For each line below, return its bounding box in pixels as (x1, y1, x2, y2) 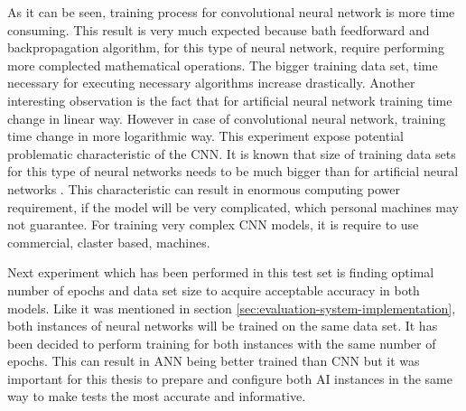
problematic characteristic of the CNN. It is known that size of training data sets (7, 144, 456, 163)
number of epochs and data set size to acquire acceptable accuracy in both (7, 280, 420, 299)
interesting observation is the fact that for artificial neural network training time (7, 90, 452, 109)
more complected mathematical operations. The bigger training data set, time (7, 55, 438, 74)
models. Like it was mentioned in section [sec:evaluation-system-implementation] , (7, 298, 456, 317)
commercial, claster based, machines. (7, 232, 210, 251)
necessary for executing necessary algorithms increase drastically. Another (7, 73, 415, 92)
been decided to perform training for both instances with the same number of (7, 333, 436, 352)
